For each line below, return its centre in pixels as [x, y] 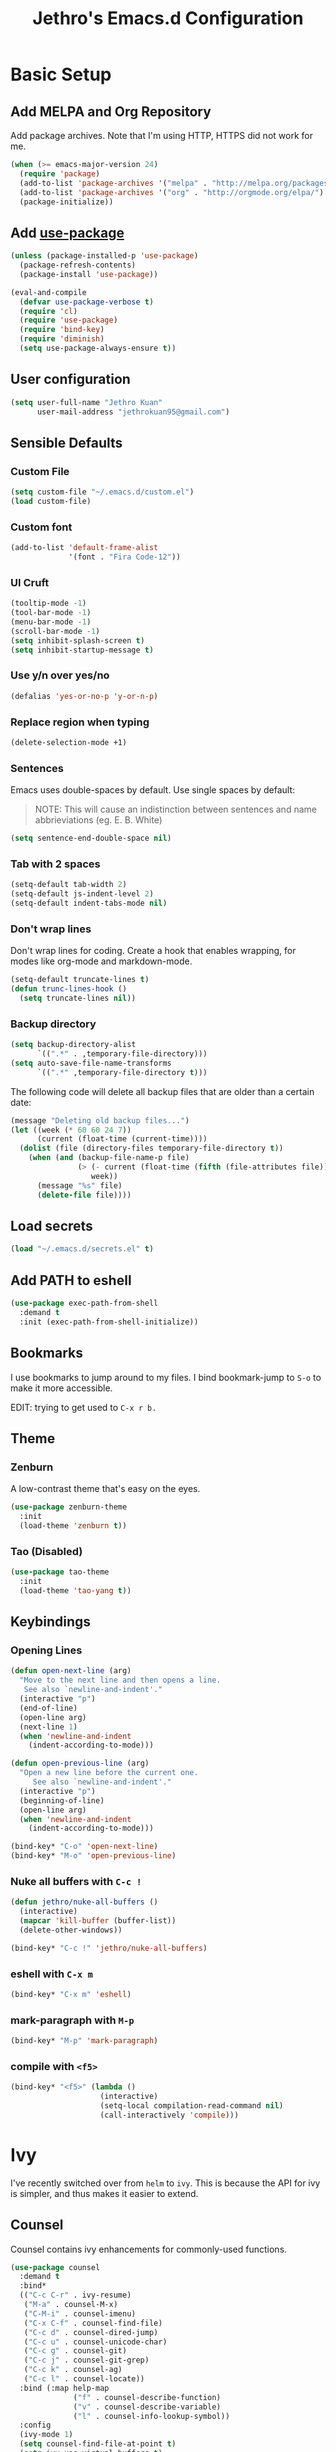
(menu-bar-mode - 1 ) [51, 622]
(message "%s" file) [79, 1185]
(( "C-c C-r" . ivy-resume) [75, 2295]
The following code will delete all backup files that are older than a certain [162, 1091]
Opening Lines [46, 1650]
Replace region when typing [80, 722]
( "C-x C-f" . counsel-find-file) [93, 2323]
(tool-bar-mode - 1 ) [51, 613]
